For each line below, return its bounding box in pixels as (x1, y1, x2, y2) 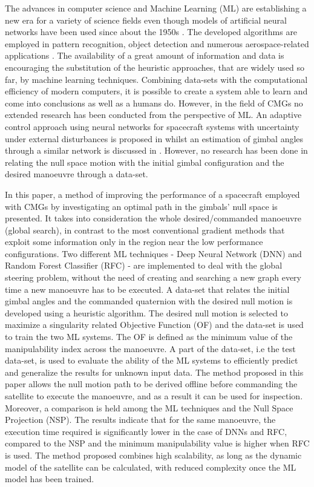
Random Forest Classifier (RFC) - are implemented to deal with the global (5, 259, 283, 272)
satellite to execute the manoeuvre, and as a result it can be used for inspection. (5, 390, 303, 402)
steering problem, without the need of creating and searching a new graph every (5, 271, 301, 284)
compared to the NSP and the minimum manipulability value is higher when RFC (5, 437, 310, 449)
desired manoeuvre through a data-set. (5, 168, 148, 180)
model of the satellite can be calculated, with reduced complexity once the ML (5, 460, 296, 473)
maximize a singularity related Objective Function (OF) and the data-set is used (5, 318, 304, 331)
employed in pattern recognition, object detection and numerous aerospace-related (5, 37, 309, 50)
